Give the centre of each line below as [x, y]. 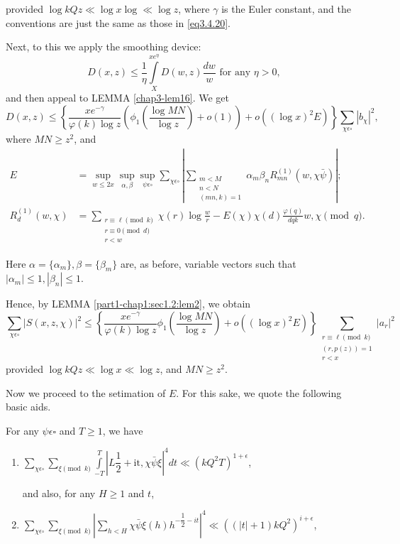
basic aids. [28, 407]
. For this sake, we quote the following [259, 392]
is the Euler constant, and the [286, 9]
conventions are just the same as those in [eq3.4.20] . [118, 22]
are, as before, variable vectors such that [208, 263]
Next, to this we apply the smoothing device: [104, 47]
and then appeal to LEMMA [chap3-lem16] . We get [118, 98]
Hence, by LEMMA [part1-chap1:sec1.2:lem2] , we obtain [128, 304]
